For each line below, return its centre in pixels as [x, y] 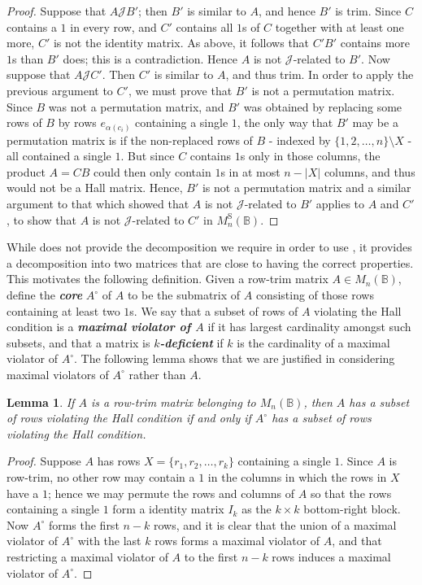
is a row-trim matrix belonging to [173, 402]
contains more [375, 43]
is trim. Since [368, 11]
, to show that [42, 219]
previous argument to [60, 90]
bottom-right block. [352, 509]
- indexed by [300, 140]
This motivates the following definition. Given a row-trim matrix [167, 279]
